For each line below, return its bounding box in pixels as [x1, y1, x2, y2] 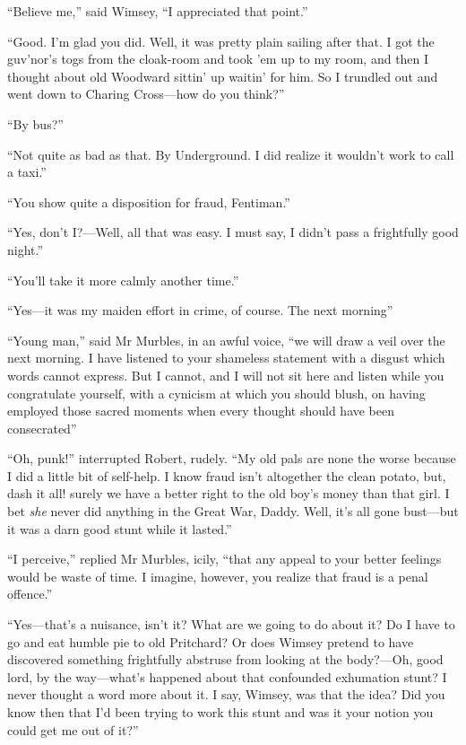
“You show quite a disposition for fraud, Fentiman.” [7, 192, 290, 211]
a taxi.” [7, 162, 47, 181]
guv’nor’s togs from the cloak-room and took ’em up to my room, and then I [7, 49, 429, 68]
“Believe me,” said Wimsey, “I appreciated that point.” [7, 2, 308, 20]
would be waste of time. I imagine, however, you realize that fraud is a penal [7, 566, 428, 585]
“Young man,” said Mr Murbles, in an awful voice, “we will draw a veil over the [7, 330, 445, 349]
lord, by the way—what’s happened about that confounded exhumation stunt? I [7, 667, 447, 686]
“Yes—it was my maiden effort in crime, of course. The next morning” [7, 301, 393, 320]
